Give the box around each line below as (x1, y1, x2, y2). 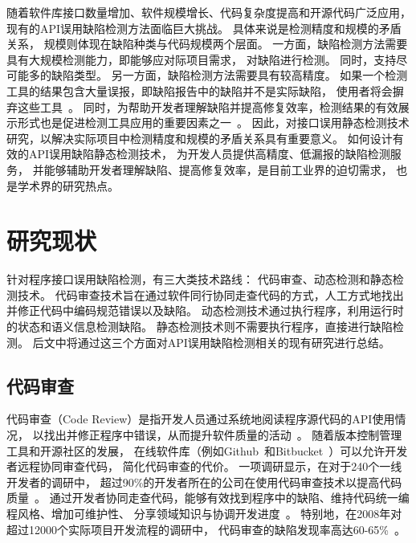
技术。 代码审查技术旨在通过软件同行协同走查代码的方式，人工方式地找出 (17, 286, 404, 303)
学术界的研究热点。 (17, 177, 119, 194)
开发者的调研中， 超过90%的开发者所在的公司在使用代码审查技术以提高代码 (6, 473, 402, 490)
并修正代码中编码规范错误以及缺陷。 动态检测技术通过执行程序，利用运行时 (6, 302, 404, 319)
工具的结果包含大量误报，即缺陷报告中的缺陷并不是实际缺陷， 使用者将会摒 (6, 82, 404, 99)
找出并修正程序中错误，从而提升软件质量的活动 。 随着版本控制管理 (43, 427, 402, 443)
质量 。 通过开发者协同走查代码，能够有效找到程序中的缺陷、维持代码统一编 (6, 489, 410, 506)
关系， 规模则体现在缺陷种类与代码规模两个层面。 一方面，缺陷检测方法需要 (6, 35, 408, 52)
